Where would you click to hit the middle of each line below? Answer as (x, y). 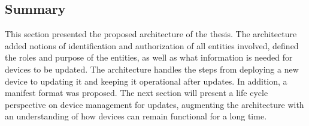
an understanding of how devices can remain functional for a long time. (136, 116)
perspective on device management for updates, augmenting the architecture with (154, 104)
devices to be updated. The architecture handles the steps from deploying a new (152, 69)
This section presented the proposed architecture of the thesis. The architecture (151, 34)
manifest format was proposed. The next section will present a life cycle (137, 93)
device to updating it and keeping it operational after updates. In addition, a (146, 81)
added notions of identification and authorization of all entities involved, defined (152, 45)
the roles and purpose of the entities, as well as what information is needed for (149, 57)
